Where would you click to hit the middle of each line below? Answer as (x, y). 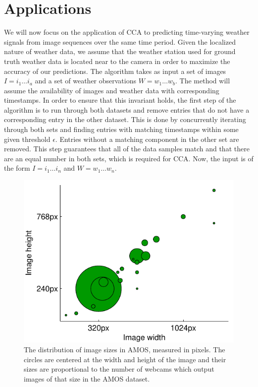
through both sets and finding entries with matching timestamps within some (121, 129)
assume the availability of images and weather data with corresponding (112, 90)
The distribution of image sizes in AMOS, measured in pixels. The (125, 349)
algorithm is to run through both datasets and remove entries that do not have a (127, 109)
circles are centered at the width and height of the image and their (125, 359)
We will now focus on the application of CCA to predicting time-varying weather (127, 32)
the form (17, 168)
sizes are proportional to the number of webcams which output (119, 369)
